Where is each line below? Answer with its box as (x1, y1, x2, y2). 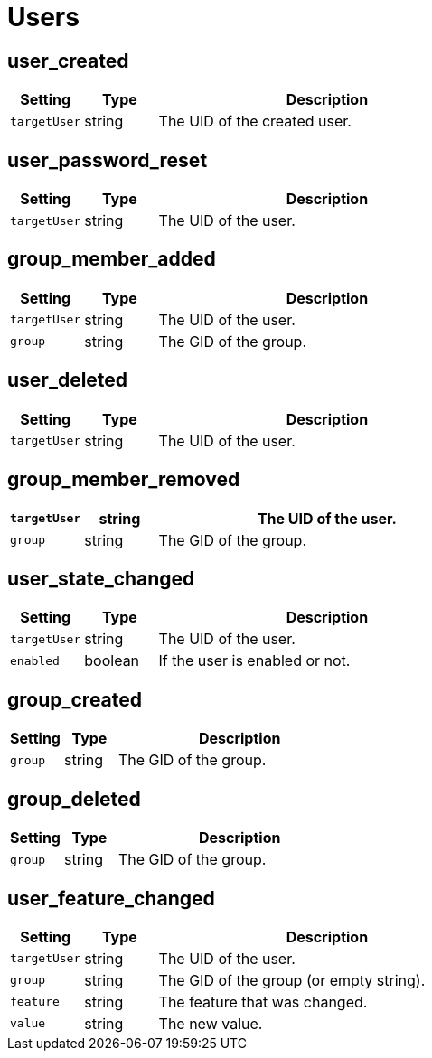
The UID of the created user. (158, 112, 352, 131)
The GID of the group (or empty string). (158, 970, 426, 989)
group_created (7, 688, 143, 711)
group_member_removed (7, 468, 240, 492)
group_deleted (7, 787, 141, 810)
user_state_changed (7, 566, 195, 590)
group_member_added (7, 248, 216, 271)
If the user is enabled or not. (158, 651, 351, 670)
